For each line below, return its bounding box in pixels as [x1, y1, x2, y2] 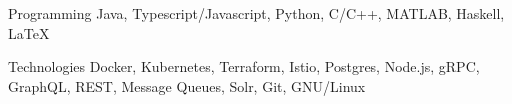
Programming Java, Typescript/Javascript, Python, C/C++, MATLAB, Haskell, [8, 3, 505, 23]
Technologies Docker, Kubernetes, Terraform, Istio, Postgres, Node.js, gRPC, [8, 56, 480, 77]
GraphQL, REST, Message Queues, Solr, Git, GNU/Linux [8, 75, 366, 96]
